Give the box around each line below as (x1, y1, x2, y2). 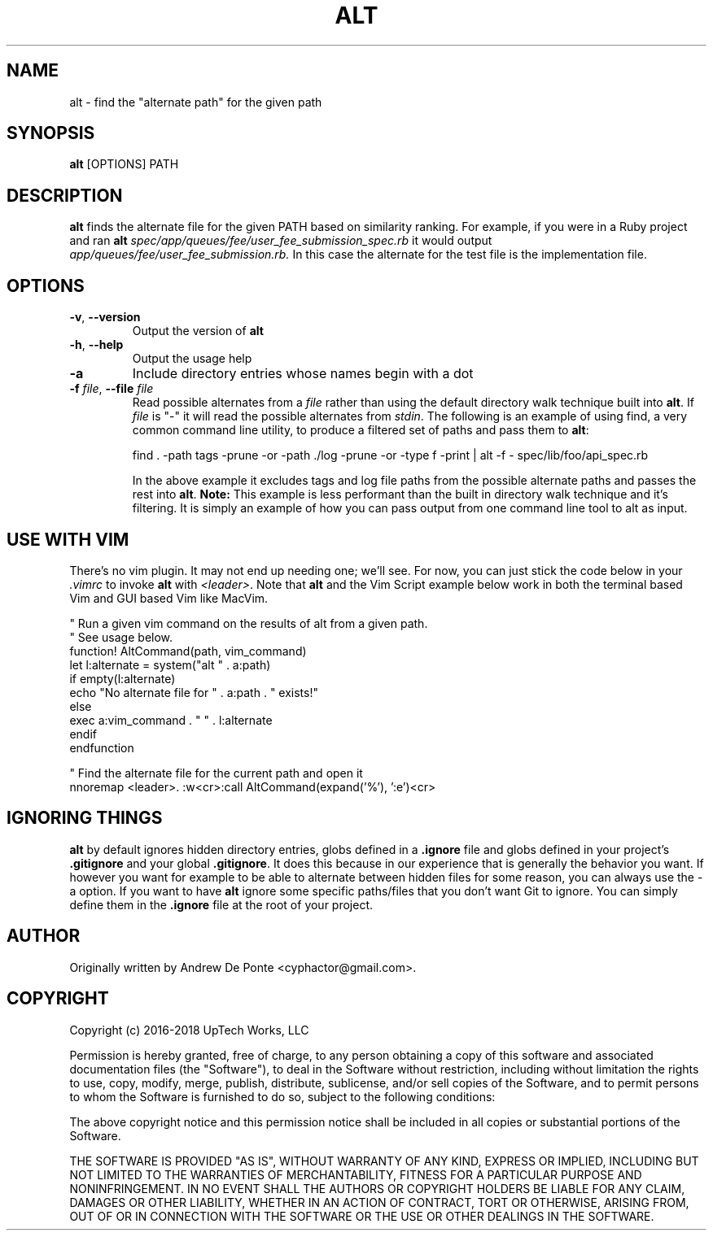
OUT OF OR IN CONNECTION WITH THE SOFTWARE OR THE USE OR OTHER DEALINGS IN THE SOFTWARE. (69, 1209, 654, 1223)
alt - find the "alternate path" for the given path (69, 94, 322, 109)
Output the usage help (132, 351, 252, 366)
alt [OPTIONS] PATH (69, 157, 179, 172)
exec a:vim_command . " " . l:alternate (69, 712, 273, 727)
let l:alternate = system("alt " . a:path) (69, 657, 271, 672)
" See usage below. (69, 629, 173, 644)
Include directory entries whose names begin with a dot (132, 365, 474, 382)
